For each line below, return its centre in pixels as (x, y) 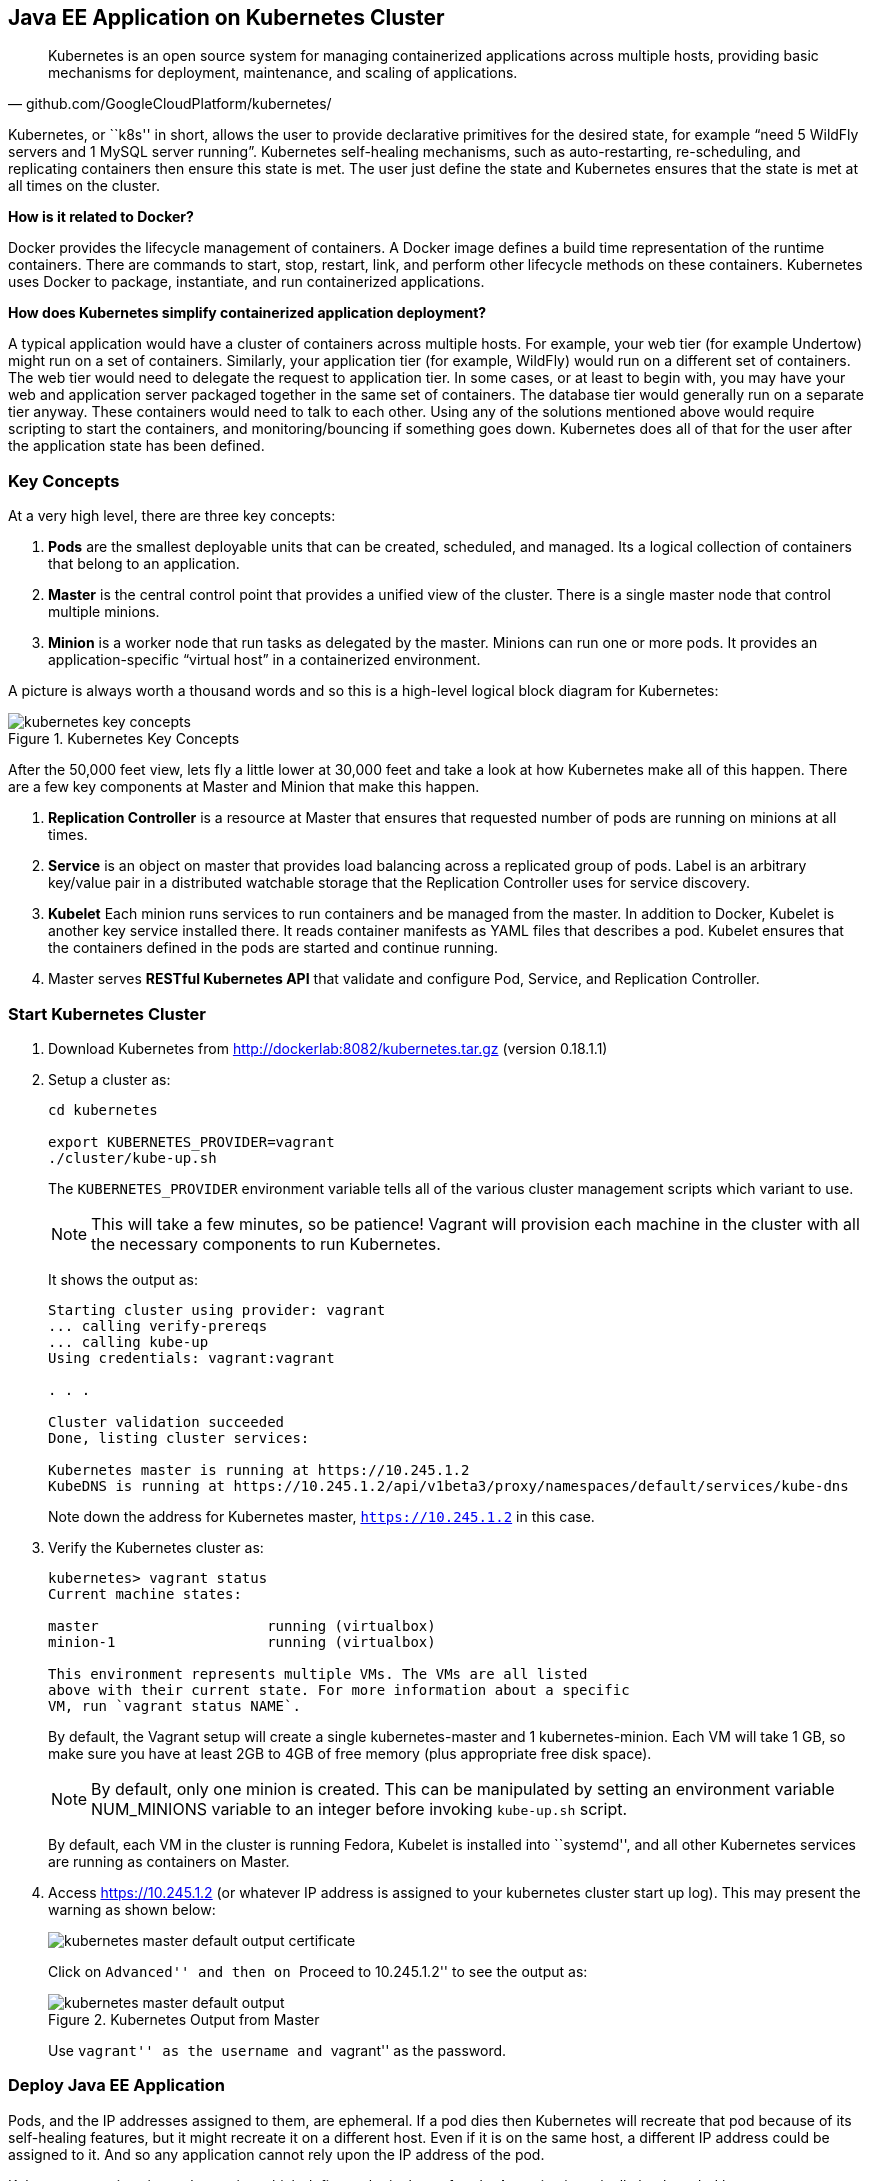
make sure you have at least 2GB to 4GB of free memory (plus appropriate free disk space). (350, 1753)
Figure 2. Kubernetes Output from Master (184, 2019)
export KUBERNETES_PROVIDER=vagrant (191, 1141)
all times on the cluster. (84, 186)
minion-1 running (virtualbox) (242, 1641)
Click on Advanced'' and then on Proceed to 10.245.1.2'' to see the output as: (318, 1971)
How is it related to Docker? (101, 217)
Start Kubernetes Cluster (107, 1013)
